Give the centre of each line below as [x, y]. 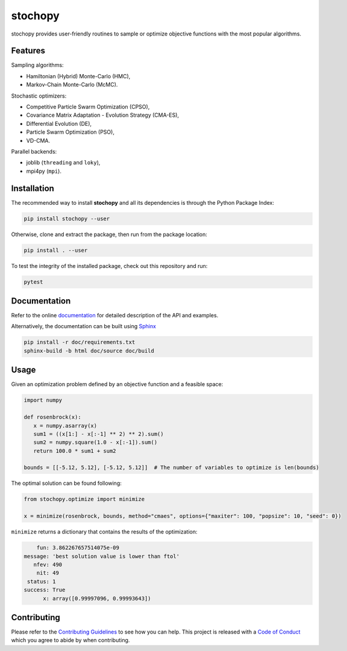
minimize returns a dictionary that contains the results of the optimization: [104, 532]
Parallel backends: [34, 151]
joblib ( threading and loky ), [63, 163]
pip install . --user [56, 250]
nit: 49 [48, 573]
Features [28, 51]
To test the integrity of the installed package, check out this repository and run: [109, 266]
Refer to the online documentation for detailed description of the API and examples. [115, 316]
